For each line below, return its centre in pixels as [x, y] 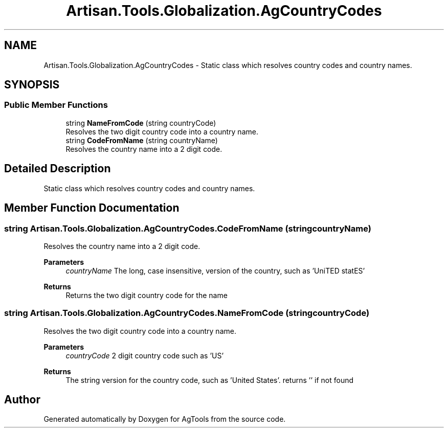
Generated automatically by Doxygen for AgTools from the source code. [165, 419]
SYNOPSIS [32, 85]
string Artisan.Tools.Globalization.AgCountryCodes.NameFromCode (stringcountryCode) [187, 313]
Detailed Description [58, 169]
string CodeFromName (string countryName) [142, 140]
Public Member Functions [56, 105]
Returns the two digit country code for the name [147, 295]
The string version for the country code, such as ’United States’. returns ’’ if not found [210, 380]
